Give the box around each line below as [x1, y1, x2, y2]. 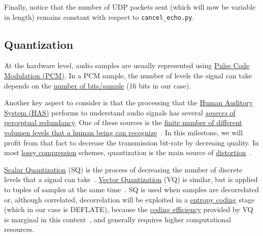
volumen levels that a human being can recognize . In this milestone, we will [4, 127, 243, 138]
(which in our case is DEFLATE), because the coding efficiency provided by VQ [4, 204, 253, 215]
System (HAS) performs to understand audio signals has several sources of [4, 107, 236, 117]
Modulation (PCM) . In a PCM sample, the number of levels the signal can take [4, 70, 252, 81]
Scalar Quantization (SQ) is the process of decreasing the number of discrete [4, 164, 243, 174]
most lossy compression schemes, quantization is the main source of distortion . [4, 147, 252, 158]
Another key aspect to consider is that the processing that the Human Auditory [4, 97, 253, 108]
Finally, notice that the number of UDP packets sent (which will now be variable [4, 2, 256, 12]
